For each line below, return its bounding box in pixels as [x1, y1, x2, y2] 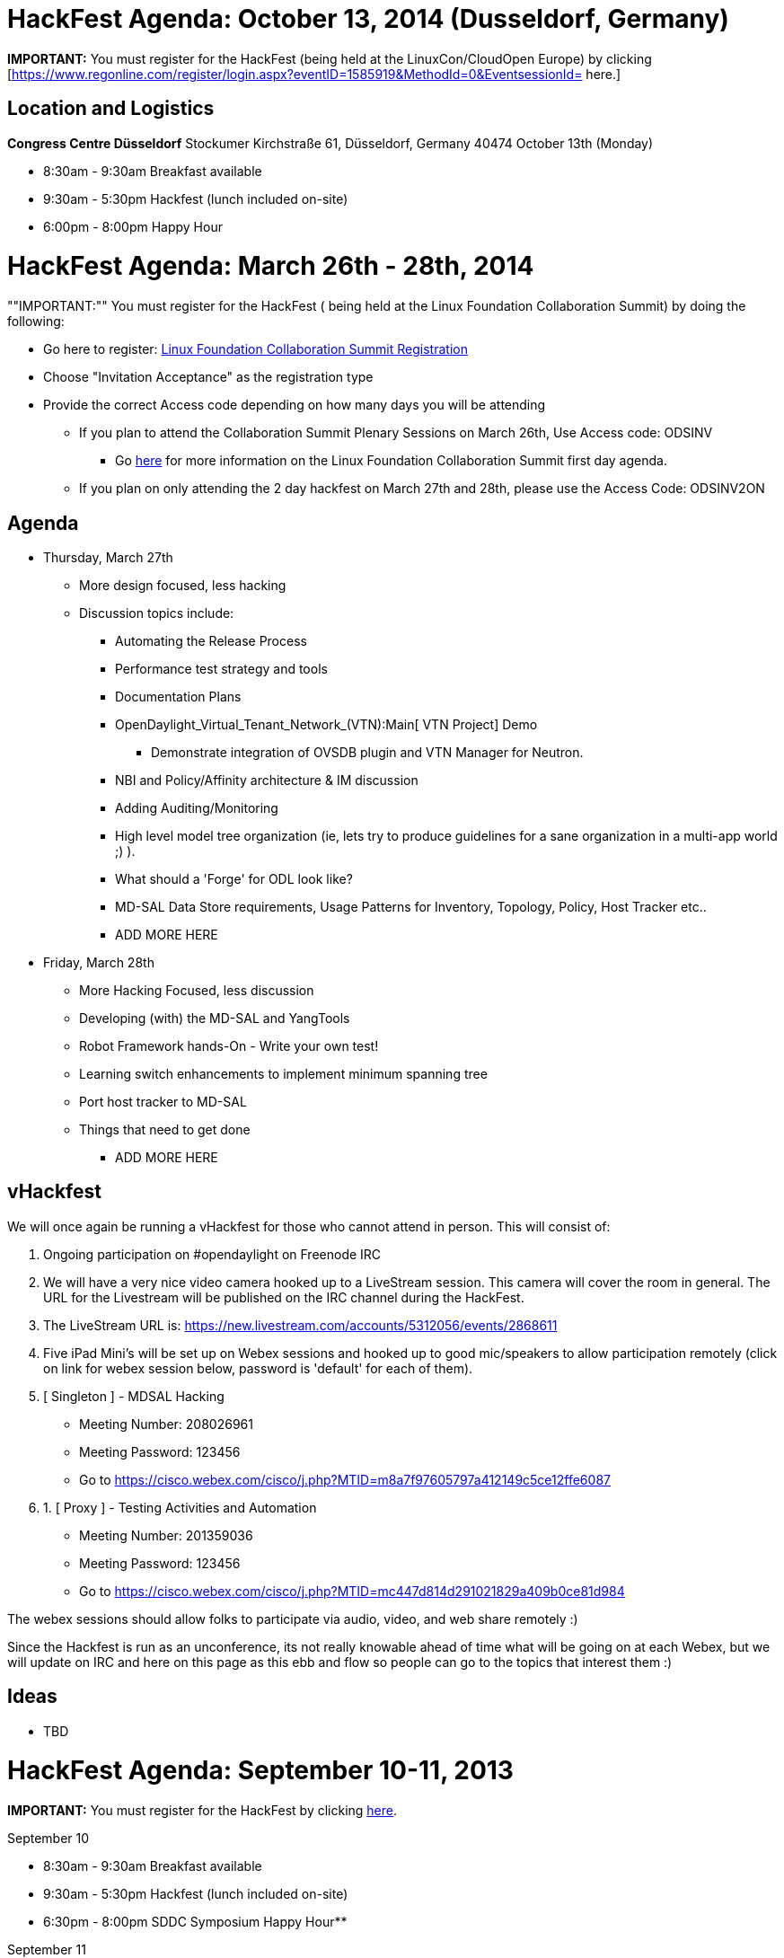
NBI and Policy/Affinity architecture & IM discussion [115, 772, 418, 788]
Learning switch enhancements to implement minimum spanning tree [79, 1065, 488, 1081]
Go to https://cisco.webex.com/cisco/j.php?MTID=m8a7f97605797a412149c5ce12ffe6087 [79, 1471, 611, 1487]
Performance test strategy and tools [115, 660, 328, 676]
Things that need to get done [79, 1121, 251, 1137]
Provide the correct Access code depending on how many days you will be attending [43, 397, 546, 413]
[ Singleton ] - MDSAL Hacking [43, 1388, 225, 1404]
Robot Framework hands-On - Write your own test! [79, 1037, 379, 1054]
